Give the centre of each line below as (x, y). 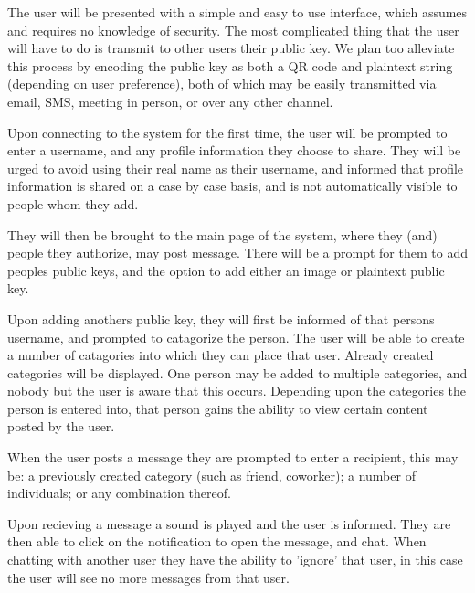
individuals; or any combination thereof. (119, 493)
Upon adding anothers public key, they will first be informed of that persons (221, 318)
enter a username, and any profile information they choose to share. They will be (234, 150)
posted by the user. (61, 426)
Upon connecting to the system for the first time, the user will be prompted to (227, 132)
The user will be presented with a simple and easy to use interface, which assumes (237, 12)
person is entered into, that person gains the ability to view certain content (218, 408)
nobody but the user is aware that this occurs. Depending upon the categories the (237, 391)
